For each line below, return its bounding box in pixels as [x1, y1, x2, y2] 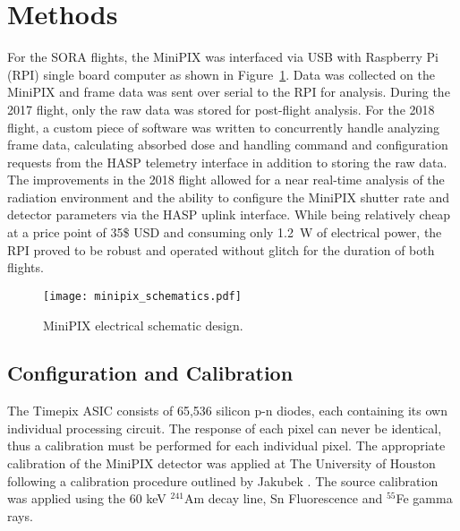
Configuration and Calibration [7, 359, 294, 387]
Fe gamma [396, 489, 453, 508]
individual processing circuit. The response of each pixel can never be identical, [7, 418, 442, 437]
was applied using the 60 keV [7, 489, 166, 508]
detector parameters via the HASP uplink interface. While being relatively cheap [7, 205, 451, 224]
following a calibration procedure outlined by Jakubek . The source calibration [7, 471, 439, 490]
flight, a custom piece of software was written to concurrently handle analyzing [7, 117, 439, 136]
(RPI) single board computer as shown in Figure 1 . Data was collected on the [7, 64, 435, 83]
